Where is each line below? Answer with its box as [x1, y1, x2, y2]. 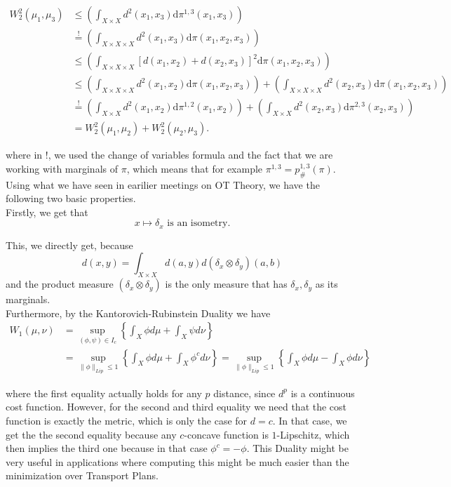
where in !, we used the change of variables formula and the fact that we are [6, 147, 333, 162]
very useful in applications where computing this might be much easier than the [6, 454, 349, 469]
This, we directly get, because [6, 237, 133, 252]
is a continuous [290, 385, 355, 400]
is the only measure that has [165, 276, 288, 291]
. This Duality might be [246, 441, 349, 455]
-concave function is [184, 427, 269, 441]
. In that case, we [272, 413, 347, 428]
